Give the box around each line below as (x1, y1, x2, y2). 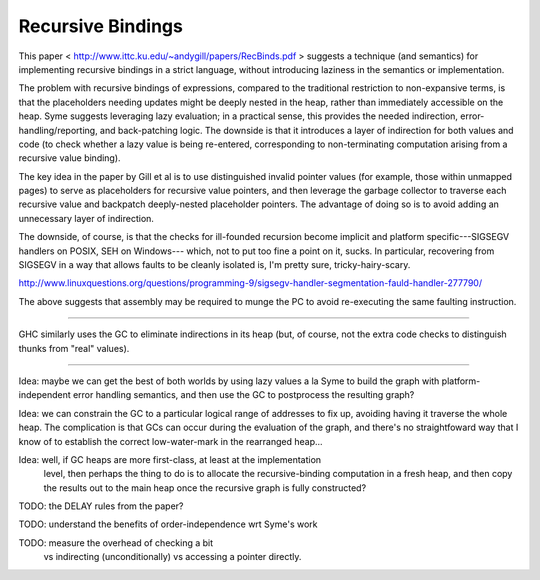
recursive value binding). (18, 152, 121, 164)
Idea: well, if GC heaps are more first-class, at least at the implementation (18, 453, 322, 465)
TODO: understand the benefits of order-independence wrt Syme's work (18, 518, 318, 530)
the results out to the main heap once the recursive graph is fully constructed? (43, 481, 367, 494)
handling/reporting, (18, 124, 99, 136)
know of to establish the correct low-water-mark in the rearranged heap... (18, 435, 324, 447)
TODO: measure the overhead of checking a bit (18, 536, 214, 549)
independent (18, 389, 71, 401)
